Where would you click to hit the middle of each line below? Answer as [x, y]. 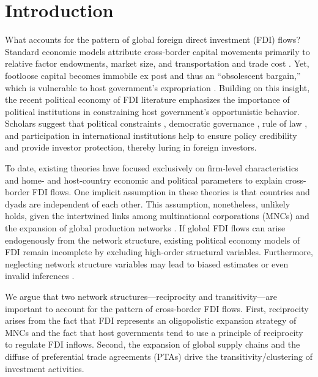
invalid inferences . [40, 276]
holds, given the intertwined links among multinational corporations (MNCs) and [157, 216]
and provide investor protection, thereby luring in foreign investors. [131, 147]
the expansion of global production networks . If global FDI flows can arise [145, 228]
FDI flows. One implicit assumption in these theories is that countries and [171, 192]
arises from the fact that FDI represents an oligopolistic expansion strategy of [151, 320]
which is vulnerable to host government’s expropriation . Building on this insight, [157, 87]
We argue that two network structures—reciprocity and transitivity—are [141, 296]
